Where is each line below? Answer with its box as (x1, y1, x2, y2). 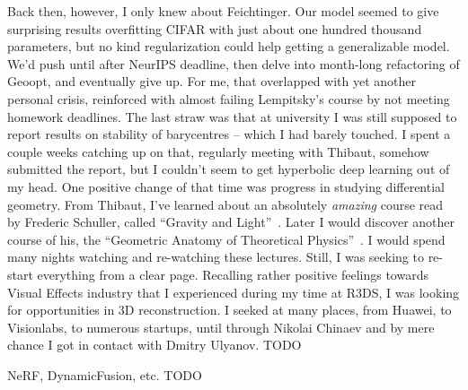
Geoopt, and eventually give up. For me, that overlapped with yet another (7, 72, 417, 91)
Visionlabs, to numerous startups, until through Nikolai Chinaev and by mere (7, 317, 435, 336)
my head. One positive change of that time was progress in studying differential (7, 177, 445, 195)
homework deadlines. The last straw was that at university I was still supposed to (7, 107, 457, 126)
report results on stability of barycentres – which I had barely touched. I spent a (7, 125, 451, 143)
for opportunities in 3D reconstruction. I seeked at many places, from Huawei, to (7, 300, 452, 319)
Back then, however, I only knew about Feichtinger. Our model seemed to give (7, 2, 439, 20)
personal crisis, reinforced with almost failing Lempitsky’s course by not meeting (7, 89, 450, 108)
